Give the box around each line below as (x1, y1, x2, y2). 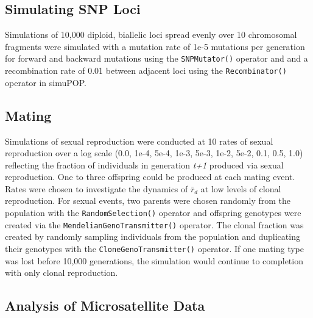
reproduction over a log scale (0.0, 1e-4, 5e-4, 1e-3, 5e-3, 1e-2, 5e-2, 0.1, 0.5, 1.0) (5, 146, 303, 159)
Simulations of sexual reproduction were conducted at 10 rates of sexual (5, 134, 273, 147)
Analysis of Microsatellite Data (5, 296, 205, 315)
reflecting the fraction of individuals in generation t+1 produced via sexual (5, 158, 284, 171)
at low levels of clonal (200, 182, 281, 195)
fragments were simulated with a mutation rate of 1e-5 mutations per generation (5, 40, 305, 52)
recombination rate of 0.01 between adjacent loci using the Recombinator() (5, 64, 287, 77)
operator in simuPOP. (5, 76, 86, 89)
